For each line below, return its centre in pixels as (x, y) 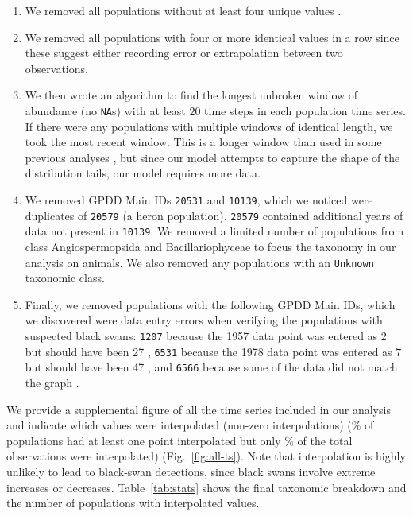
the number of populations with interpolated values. (133, 503)
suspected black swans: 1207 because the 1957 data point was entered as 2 (206, 336)
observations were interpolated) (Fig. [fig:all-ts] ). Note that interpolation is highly (206, 456)
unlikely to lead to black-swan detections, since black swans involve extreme (191, 471)
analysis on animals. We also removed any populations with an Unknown (199, 262)
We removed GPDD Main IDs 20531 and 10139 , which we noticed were (199, 200)
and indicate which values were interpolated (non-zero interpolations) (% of (190, 425)
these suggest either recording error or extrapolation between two (184, 53)
